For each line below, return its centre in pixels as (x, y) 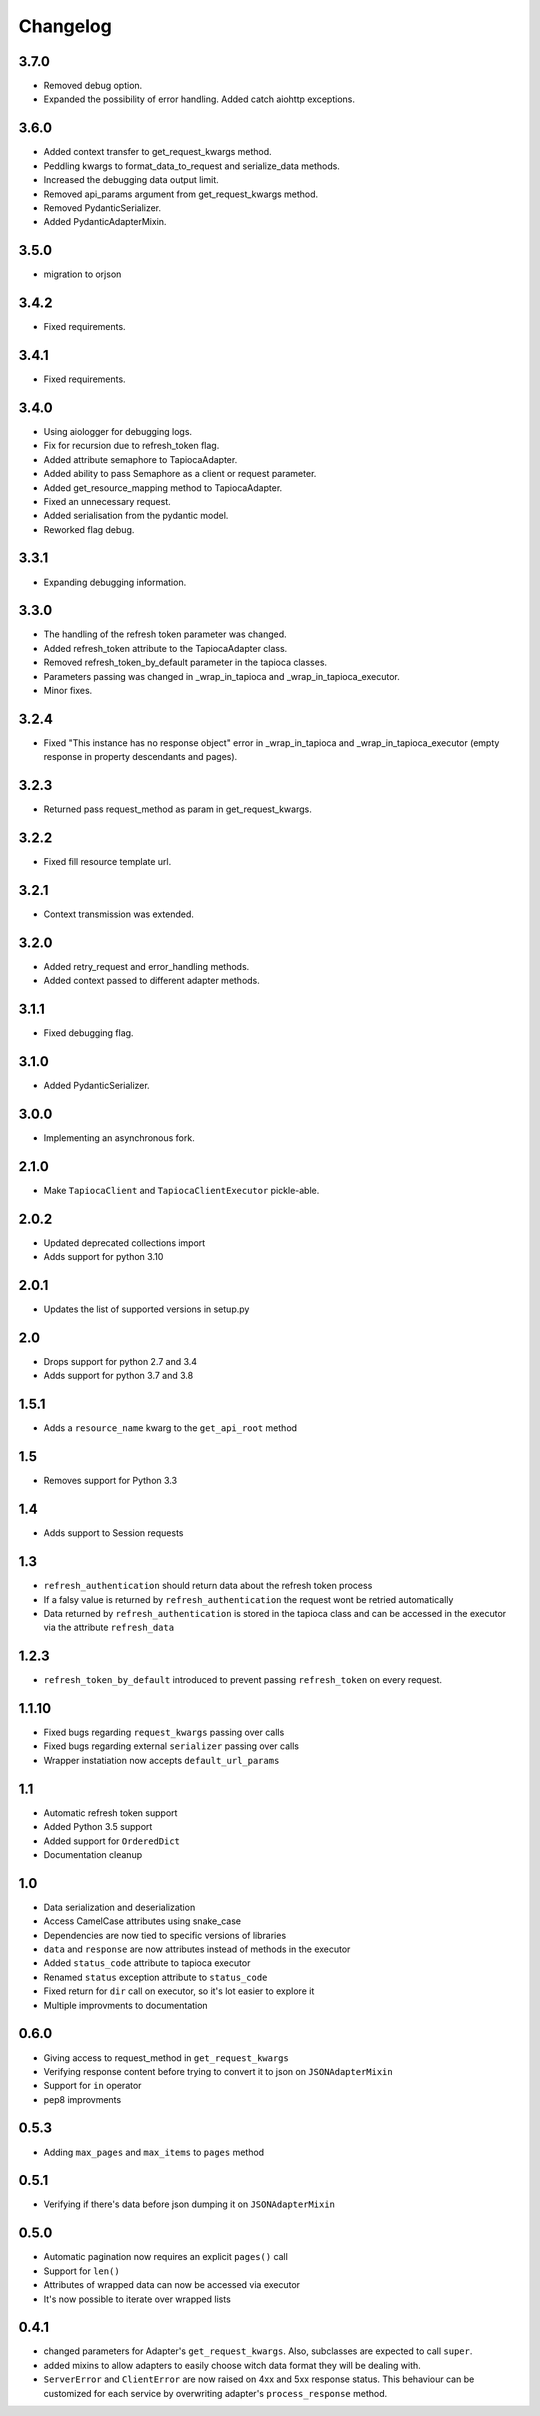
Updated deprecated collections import (124, 1242)
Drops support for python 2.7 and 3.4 (120, 1362)
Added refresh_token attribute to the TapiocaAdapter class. (165, 648)
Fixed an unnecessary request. (107, 501)
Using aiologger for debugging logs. (118, 431)
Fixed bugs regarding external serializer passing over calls (171, 1746)
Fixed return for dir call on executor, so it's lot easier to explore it (179, 1991)
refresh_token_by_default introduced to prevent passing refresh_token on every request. (243, 1680)
